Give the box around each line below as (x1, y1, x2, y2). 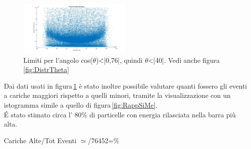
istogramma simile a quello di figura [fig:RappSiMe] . (4, 100, 158, 110)
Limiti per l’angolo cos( (23, 55, 93, 65)
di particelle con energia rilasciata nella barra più (89, 109, 236, 119)
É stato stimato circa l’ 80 (4, 109, 82, 119)
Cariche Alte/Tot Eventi (4, 135, 77, 145)
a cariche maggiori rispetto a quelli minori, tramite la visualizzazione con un (4, 90, 231, 100)
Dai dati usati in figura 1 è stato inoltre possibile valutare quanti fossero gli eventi (4, 80, 247, 91)
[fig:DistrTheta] (23, 64, 69, 74)
